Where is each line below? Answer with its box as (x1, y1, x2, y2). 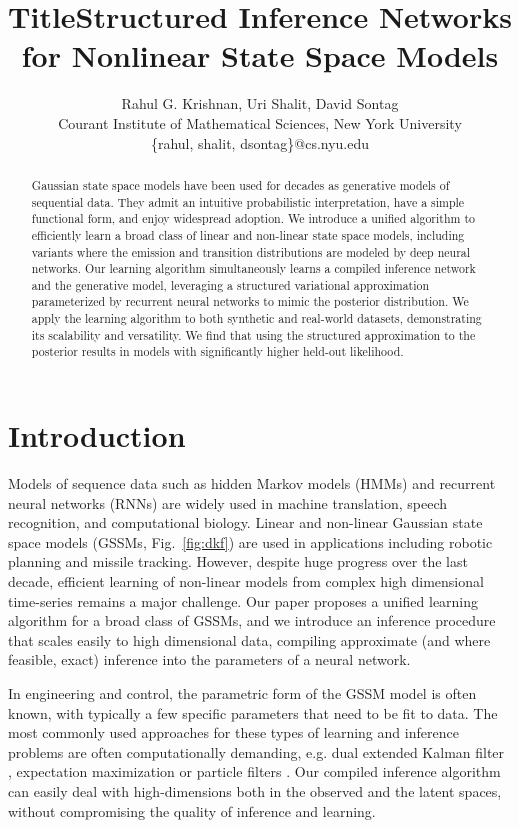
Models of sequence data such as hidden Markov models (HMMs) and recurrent (8, 473, 496, 494)
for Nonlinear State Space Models (21, 35, 499, 76)
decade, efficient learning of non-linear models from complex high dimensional (8, 571, 484, 592)
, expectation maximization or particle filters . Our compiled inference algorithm (8, 761, 501, 782)
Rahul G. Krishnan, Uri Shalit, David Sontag (121, 93, 399, 114)
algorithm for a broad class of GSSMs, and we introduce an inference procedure (8, 610, 496, 631)
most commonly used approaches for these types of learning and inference (8, 722, 459, 743)
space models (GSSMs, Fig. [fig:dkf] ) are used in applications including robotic (8, 531, 493, 552)
